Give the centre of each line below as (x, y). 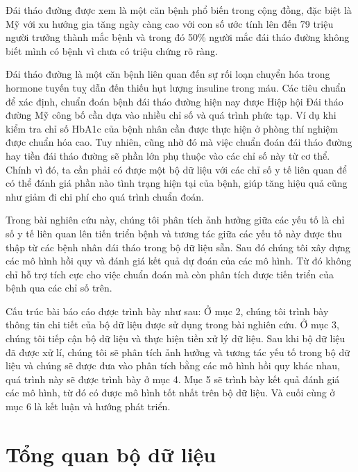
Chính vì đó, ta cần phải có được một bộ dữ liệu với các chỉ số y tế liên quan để (176, 169)
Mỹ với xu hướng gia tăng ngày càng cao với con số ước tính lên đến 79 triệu (170, 23)
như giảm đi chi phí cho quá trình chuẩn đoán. (105, 196)
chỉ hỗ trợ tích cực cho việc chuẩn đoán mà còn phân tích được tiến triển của (170, 274)
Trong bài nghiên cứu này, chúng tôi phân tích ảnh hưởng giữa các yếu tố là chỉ (175, 220)
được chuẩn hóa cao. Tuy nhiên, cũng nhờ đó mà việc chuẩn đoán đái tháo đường (179, 142)
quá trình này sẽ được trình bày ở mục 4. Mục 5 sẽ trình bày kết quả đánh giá (173, 379)
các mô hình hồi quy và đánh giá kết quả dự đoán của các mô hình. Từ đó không (179, 261)
